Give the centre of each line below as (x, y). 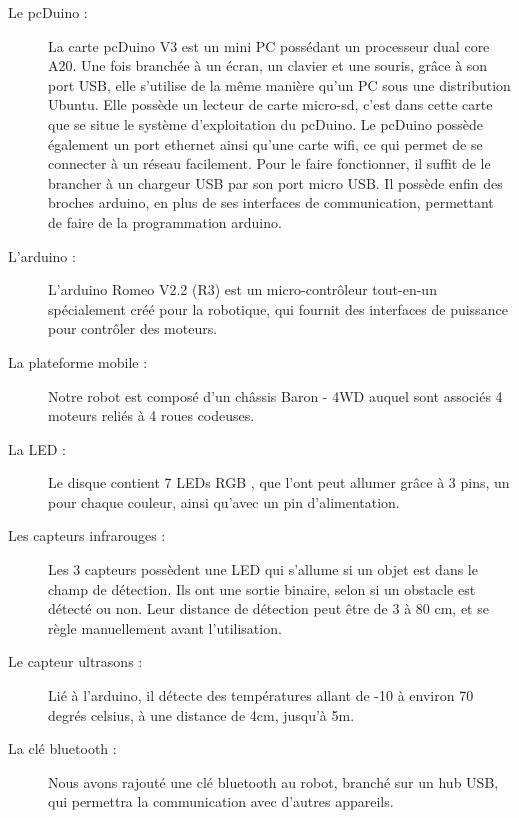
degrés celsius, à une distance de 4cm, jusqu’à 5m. (201, 714)
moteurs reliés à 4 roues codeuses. (151, 415)
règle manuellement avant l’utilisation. (165, 627)
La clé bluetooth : (62, 748)
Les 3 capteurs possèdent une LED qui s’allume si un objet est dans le (263, 569)
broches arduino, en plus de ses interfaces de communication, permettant (271, 202)
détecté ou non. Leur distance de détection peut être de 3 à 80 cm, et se (268, 608)
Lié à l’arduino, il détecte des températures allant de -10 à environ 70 (261, 695)
